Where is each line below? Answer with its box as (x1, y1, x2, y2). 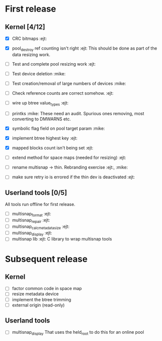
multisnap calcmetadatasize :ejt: (12, 223, 70, 230)
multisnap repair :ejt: (12, 217, 50, 224)
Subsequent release (5, 254, 88, 264)
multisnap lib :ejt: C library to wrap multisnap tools (12, 236, 112, 242)
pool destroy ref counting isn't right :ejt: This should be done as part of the (12, 45, 157, 52)
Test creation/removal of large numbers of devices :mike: (12, 80, 126, 86)
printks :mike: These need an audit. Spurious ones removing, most (12, 110, 145, 116)
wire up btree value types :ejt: (12, 100, 69, 107)
